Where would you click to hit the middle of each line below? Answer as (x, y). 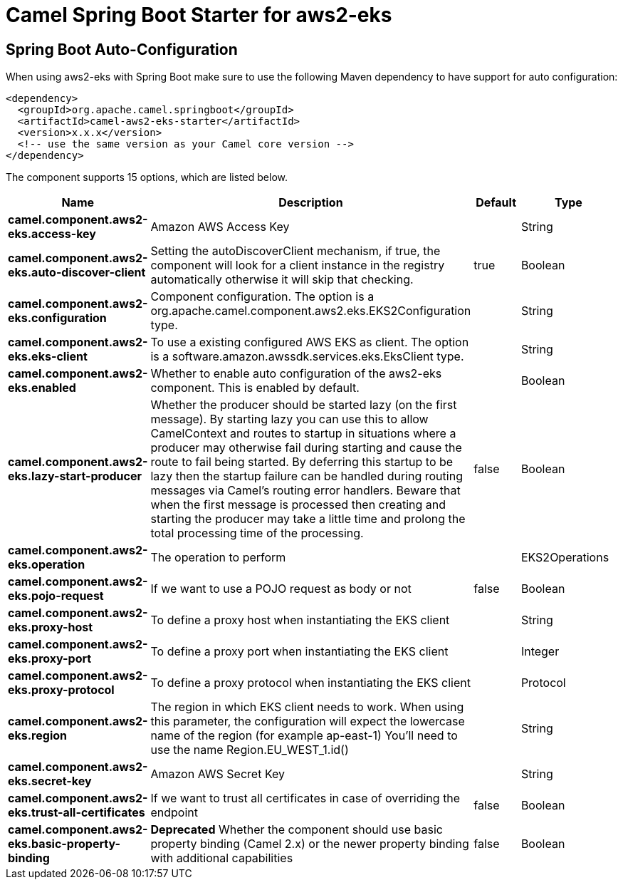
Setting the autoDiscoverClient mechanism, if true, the (295, 251)
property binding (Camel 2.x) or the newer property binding (310, 844)
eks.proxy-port (50, 659)
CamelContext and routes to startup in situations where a (303, 434)
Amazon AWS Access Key (220, 227)
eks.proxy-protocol (61, 690)
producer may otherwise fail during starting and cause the (306, 448)
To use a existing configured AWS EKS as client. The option (310, 342)
